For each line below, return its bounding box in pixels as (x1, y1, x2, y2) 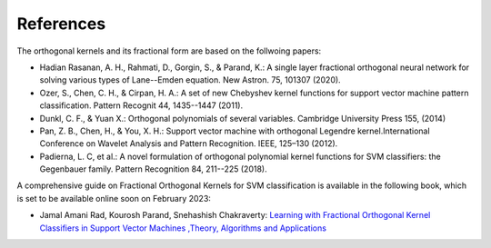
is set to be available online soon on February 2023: (16, 193, 211, 203)
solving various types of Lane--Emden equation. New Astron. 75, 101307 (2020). (39, 74, 341, 85)
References (16, 14, 106, 34)
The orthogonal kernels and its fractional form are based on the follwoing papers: (16, 45, 322, 56)
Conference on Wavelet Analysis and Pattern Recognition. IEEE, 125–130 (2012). (39, 138, 338, 149)
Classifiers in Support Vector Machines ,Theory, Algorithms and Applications (39, 223, 327, 233)
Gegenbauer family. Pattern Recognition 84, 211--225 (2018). (39, 164, 267, 174)
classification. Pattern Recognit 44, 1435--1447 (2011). (39, 100, 244, 111)
